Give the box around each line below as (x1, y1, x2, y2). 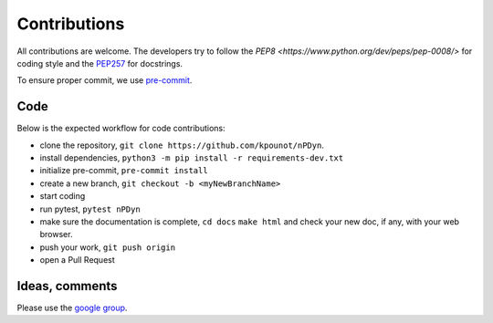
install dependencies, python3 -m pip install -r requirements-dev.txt (39, 152, 344, 163)
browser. (39, 229, 73, 240)
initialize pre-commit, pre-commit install (39, 165, 209, 176)
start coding (39, 191, 86, 202)
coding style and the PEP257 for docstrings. (16, 57, 183, 68)
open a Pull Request (39, 255, 116, 266)
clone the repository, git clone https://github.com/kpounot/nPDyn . (39, 140, 324, 151)
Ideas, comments (16, 278, 118, 294)
